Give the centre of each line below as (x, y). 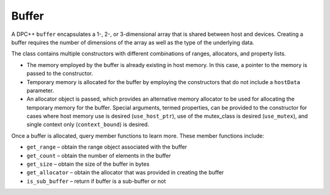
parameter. (40, 90)
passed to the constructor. (60, 74)
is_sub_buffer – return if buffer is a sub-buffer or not (96, 181)
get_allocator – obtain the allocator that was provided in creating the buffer (125, 172)
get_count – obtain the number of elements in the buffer (99, 155)
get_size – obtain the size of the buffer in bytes (88, 164)
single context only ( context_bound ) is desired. (88, 124)
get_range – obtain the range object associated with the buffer (107, 147)
